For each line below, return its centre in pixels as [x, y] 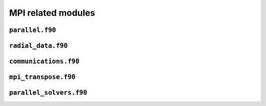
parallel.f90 [33, 30]
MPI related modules [52, 13]
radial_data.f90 [38, 46]
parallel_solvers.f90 [48, 93]
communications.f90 [44, 61]
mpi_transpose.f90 [42, 77]
